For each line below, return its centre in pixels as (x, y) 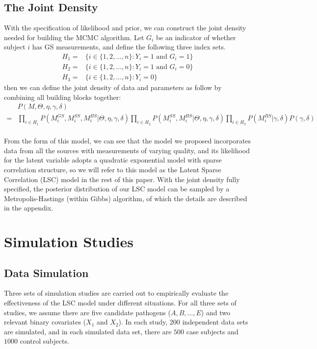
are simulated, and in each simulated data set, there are (88, 331)
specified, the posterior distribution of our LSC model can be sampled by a (117, 189)
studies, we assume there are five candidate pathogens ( (87, 312)
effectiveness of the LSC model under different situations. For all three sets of (120, 303)
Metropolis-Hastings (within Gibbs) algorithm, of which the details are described (126, 198)
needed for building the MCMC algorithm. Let (74, 37)
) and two (215, 312)
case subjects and (212, 331)
